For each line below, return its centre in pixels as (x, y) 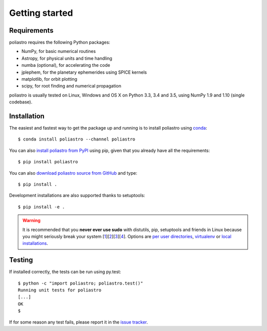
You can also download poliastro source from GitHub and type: (73, 173)
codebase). (21, 102)
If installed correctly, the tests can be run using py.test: (65, 272)
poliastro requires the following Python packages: (60, 43)
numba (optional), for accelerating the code (66, 65)
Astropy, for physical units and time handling (67, 58)
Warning (31, 221)
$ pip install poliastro (48, 162)
